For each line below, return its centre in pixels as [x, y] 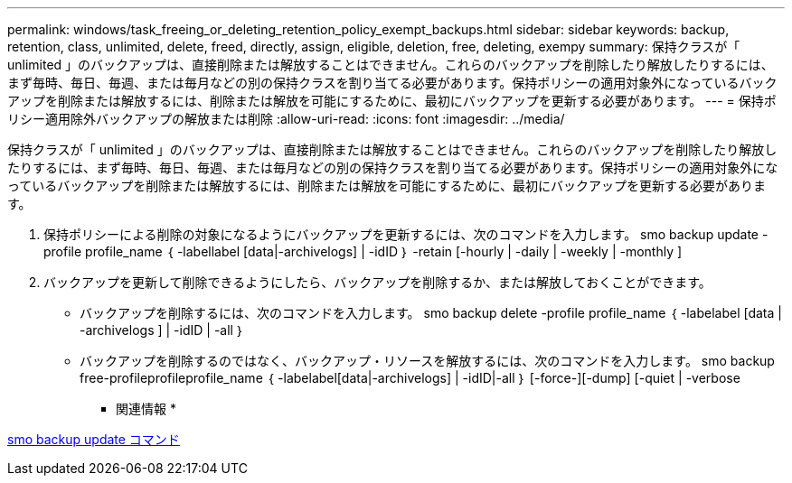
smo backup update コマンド [94, 439]
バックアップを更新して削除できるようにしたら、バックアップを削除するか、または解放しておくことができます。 [377, 282]
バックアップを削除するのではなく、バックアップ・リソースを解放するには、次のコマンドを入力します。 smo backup [427, 361]
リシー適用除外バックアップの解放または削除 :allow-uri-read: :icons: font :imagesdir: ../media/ [286, 119]
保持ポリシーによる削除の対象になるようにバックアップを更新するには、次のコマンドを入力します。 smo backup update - [406, 234]
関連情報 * [146, 409]
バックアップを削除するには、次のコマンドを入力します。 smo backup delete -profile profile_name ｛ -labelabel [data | [431, 313]
